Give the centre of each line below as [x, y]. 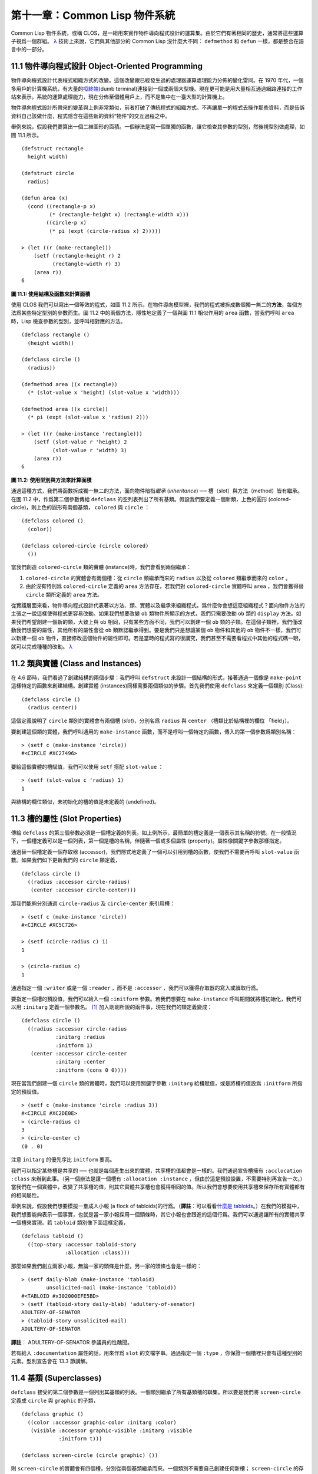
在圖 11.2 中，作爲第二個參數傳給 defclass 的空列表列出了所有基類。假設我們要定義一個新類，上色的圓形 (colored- [151, 499]
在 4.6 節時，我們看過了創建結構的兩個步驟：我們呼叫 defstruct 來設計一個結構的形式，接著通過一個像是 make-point [156, 677]
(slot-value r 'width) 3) [90, 450]
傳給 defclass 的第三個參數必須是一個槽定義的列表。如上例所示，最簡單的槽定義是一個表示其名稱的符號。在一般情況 [154, 833]
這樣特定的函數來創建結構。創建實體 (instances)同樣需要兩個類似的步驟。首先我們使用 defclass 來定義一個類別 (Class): [158, 686]
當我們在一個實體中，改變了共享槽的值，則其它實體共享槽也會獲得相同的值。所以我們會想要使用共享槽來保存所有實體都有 [158, 1187]
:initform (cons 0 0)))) [91, 1070]
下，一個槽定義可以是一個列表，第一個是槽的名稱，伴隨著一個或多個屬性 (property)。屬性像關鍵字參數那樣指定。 [148, 841]
